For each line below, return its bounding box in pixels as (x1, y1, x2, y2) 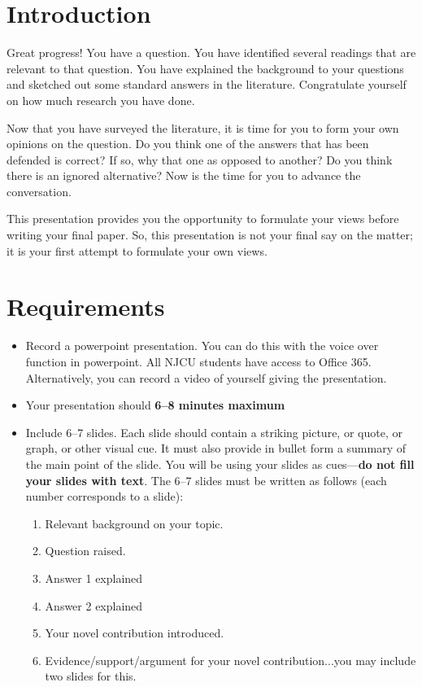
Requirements (7, 290, 165, 323)
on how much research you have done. (7, 91, 195, 108)
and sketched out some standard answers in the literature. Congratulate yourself (7, 76, 407, 93)
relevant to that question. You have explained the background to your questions (7, 59, 404, 77)
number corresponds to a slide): (25, 488, 184, 505)
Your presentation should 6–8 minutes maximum (25, 396, 285, 414)
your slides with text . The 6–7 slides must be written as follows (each (25, 471, 387, 488)
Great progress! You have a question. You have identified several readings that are (7, 44, 416, 61)
